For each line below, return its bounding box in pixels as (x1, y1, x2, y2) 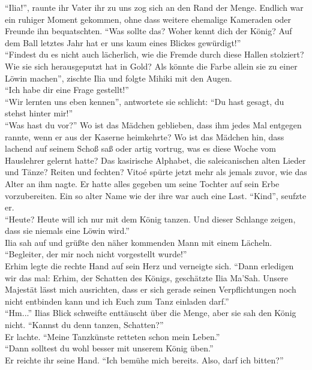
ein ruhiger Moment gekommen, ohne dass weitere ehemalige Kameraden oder (5, 13, 292, 25)
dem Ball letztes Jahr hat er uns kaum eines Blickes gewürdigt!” (5, 36, 241, 49)
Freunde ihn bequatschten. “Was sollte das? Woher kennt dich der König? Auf (5, 25, 292, 37)
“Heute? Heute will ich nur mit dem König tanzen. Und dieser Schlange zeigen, (5, 212, 296, 225)
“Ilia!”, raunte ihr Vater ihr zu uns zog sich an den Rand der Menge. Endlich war (5, 1, 304, 13)
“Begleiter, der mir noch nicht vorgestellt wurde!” (5, 248, 187, 260)
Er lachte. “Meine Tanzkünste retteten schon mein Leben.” (5, 330, 220, 342)
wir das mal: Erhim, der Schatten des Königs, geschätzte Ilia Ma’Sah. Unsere (5, 271, 289, 284)
